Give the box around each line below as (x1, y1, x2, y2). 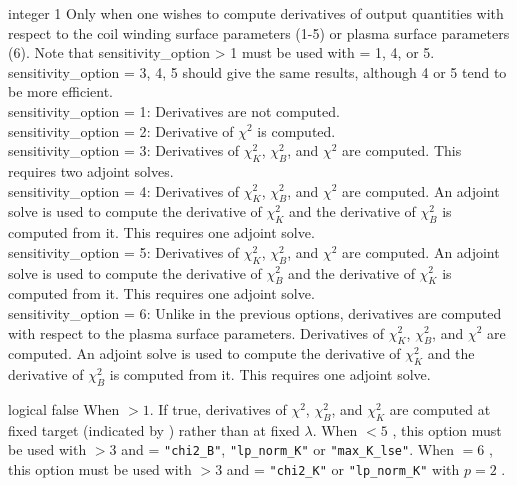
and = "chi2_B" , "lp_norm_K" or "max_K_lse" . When (121, 439, 454, 460)
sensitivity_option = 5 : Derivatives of (8, 241, 240, 262)
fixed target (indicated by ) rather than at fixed (8, 419, 300, 440)
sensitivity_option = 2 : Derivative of (8, 120, 234, 141)
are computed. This (342, 140, 462, 161)
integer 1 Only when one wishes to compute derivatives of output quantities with (8, 3, 504, 23)
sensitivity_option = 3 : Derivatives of (8, 140, 240, 161)
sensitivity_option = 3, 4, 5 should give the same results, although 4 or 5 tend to (8, 61, 507, 82)
